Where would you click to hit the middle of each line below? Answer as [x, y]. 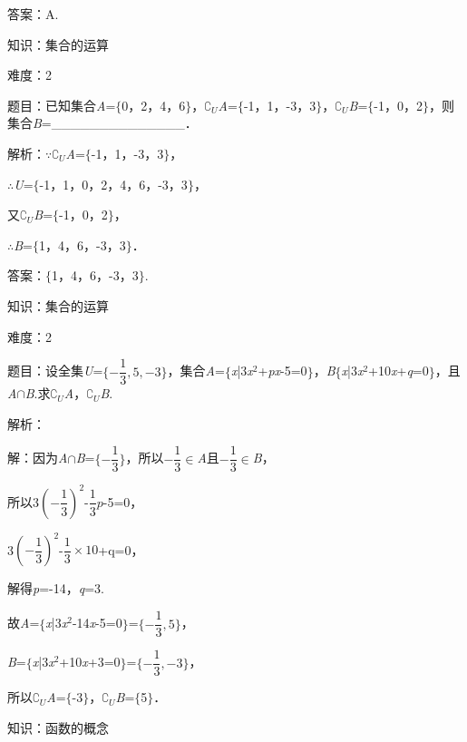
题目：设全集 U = [55, 371]
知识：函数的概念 [58, 727]
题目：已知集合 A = [62, 105]
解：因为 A [38, 458]
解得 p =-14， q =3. [56, 588]
